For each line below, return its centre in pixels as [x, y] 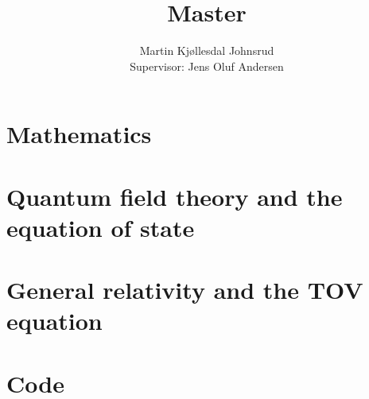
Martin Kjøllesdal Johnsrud [207, 50]
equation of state [101, 227]
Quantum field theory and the [175, 196]
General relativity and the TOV [185, 290]
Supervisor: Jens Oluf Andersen [207, 66]
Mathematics [79, 134]
